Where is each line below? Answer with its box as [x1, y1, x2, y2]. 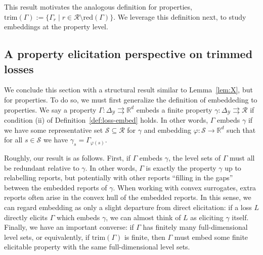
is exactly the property [146, 162, 216, 173]
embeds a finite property [136, 104, 212, 115]
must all [230, 152, 255, 163]
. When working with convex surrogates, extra [113, 182, 256, 192]
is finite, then [124, 231, 165, 242]
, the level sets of [168, 152, 221, 163]
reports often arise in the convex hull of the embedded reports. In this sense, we [4, 192, 251, 202]
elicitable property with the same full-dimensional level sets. [4, 241, 190, 252]
